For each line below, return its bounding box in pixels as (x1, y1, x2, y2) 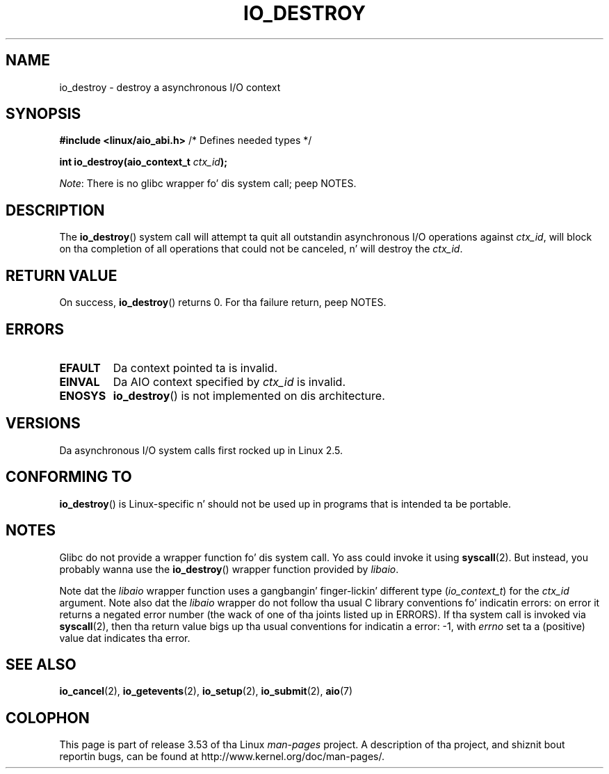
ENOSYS (59, 388, 106, 403)
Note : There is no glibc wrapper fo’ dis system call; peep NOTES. (59, 177, 357, 190)
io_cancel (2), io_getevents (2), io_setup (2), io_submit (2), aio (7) (59, 685, 353, 698)
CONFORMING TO (6, 468, 132, 486)
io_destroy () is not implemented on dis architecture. (113, 388, 385, 403)
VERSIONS (6, 414, 81, 433)
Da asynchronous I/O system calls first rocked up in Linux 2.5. (59, 444, 343, 456)
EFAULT (59, 360, 101, 375)
